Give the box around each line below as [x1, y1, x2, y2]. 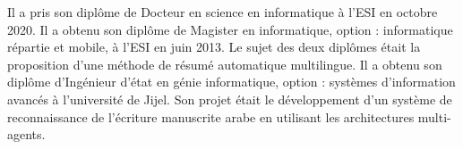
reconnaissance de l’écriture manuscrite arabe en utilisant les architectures [7, 107, 415, 126]
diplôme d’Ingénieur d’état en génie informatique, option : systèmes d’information [7, 72, 456, 91]
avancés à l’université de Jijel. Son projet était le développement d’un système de [7, 89, 452, 108]
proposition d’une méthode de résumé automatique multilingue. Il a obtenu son [7, 54, 442, 73]
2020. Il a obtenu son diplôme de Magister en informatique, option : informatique [7, 20, 453, 38]
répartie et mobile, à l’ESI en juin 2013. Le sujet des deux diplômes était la [7, 37, 421, 56]
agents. [7, 125, 46, 144]
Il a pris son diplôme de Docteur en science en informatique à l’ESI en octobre [7, 3, 438, 21]
